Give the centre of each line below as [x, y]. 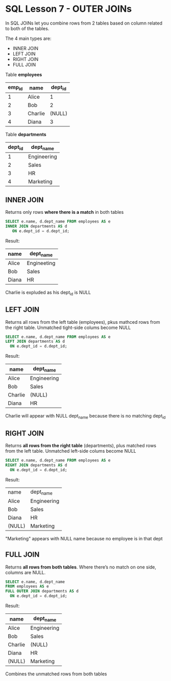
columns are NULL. [26, 572]
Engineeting [41, 263]
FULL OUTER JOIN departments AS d [42, 591]
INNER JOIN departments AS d [36, 226]
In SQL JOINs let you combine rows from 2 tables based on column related [84, 23]
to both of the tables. [27, 28]
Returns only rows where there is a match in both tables [65, 212]
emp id [15, 88]
